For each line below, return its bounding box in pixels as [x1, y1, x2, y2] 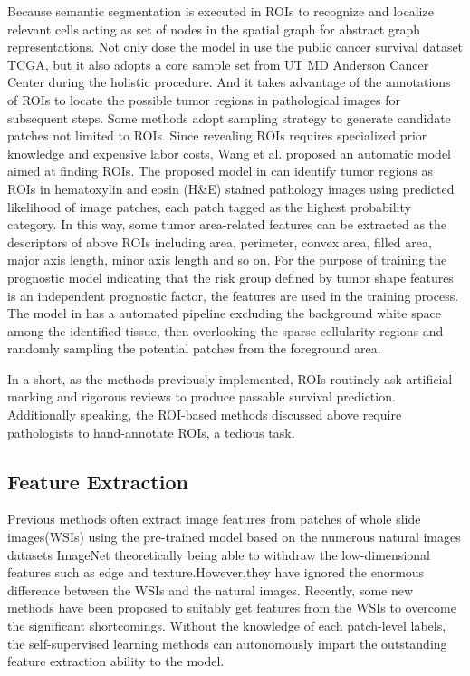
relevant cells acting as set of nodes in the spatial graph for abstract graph [7, 19, 421, 38]
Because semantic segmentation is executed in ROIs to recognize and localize [7, 2, 434, 20]
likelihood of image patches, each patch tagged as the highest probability [7, 197, 411, 216]
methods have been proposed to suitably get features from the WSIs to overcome [7, 598, 456, 617]
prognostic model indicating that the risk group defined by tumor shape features [7, 267, 454, 286]
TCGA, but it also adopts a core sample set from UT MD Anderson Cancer [7, 54, 429, 73]
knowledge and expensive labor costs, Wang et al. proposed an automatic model [7, 143, 451, 162]
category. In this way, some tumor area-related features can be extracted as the [7, 215, 447, 234]
